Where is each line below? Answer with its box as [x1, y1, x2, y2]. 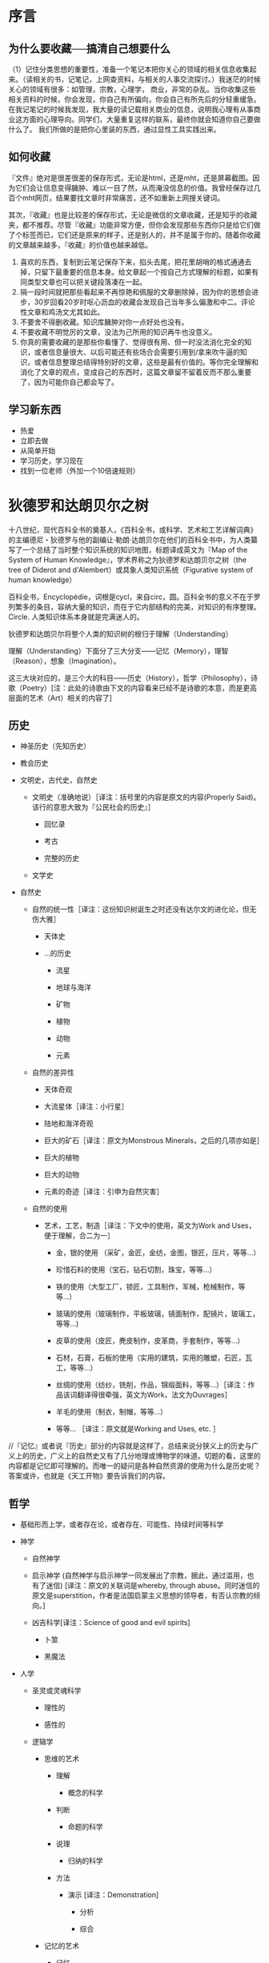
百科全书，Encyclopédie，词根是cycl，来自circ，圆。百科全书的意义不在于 [8, 592, 254, 601]
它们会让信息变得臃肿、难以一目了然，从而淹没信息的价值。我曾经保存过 [14, 183, 254, 192]
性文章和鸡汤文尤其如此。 [19, 307, 105, 316]
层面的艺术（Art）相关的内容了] [8, 693, 112, 702]
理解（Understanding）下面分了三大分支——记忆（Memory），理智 [8, 646, 229, 655]
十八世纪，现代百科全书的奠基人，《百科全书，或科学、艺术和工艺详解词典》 [8, 525, 258, 534]
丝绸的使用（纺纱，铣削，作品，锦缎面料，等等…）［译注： [55, 1380, 248, 1390]
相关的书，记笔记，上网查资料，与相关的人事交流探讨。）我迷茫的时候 [32, 74, 261, 84]
